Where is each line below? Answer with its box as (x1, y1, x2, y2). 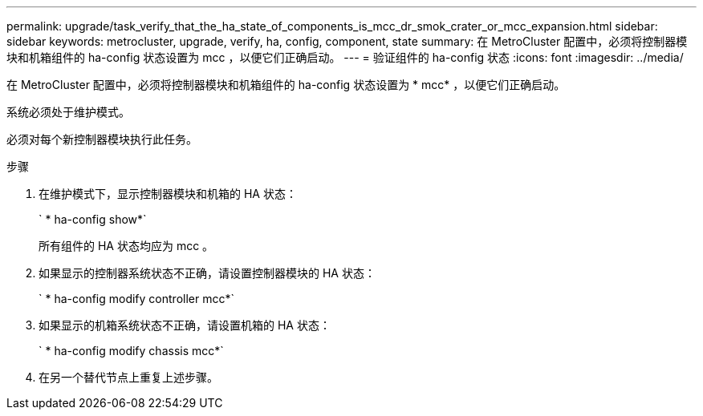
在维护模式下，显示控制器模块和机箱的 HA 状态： (39, 187, 297, 200)
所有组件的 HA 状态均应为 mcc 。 (39, 239, 214, 252)
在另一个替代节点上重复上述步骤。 (39, 370, 218, 384)
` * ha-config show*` (39, 212, 147, 226)
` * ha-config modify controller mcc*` (39, 292, 234, 305)
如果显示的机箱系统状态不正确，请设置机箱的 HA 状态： (39, 318, 331, 332)
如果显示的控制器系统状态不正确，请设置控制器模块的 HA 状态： (39, 266, 376, 280)
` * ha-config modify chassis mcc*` (39, 344, 224, 357)
